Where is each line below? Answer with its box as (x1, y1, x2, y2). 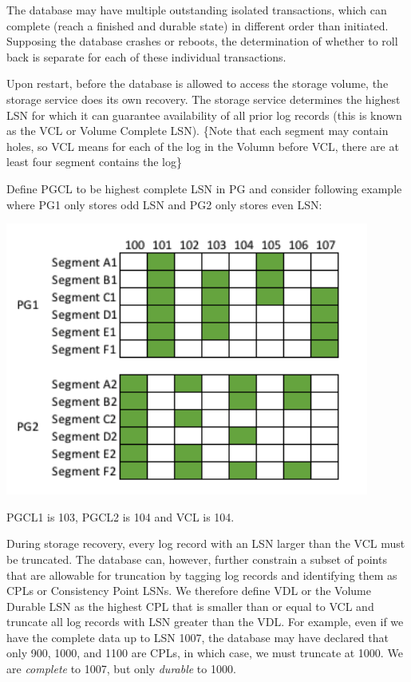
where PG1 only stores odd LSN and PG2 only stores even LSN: (6, 196, 322, 212)
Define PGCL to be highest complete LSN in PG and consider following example (6, 180, 402, 196)
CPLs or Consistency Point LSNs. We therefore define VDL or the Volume (6, 582, 372, 599)
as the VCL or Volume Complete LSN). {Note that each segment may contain (6, 122, 389, 139)
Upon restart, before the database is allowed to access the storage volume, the (6, 75, 389, 92)
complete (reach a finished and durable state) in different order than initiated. (6, 17, 389, 34)
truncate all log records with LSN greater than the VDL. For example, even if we (6, 613, 404, 630)
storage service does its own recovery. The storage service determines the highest (6, 90, 401, 107)
